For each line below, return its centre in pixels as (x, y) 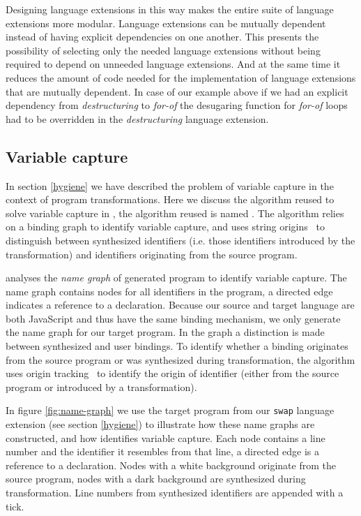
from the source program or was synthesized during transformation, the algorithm (180, 359)
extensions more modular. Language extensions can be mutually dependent (166, 23)
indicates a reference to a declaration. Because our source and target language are (180, 305)
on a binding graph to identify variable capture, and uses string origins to (165, 227)
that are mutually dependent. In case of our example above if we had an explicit (177, 91)
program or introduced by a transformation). (101, 386)
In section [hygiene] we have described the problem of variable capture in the (170, 185)
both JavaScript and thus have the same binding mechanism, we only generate (173, 318)
